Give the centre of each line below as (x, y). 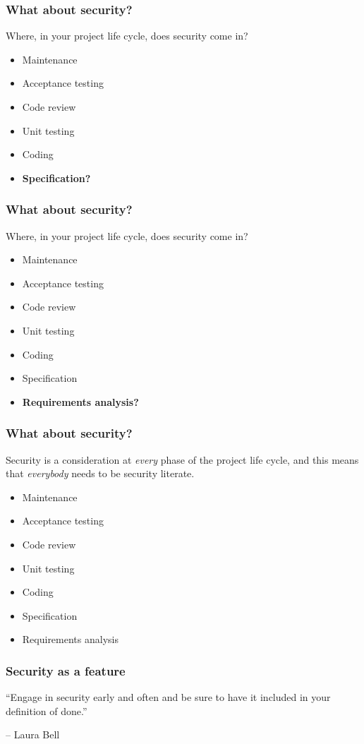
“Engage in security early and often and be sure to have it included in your (168, 697)
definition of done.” (47, 710)
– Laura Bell (33, 734)
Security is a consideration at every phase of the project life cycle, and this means (182, 459)
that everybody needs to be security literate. (100, 473)
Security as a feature (66, 670)
